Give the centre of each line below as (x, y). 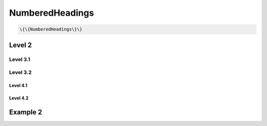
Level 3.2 (21, 72)
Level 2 (21, 45)
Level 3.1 (20, 59)
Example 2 (25, 112)
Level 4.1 (18, 85)
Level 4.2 (19, 98)
